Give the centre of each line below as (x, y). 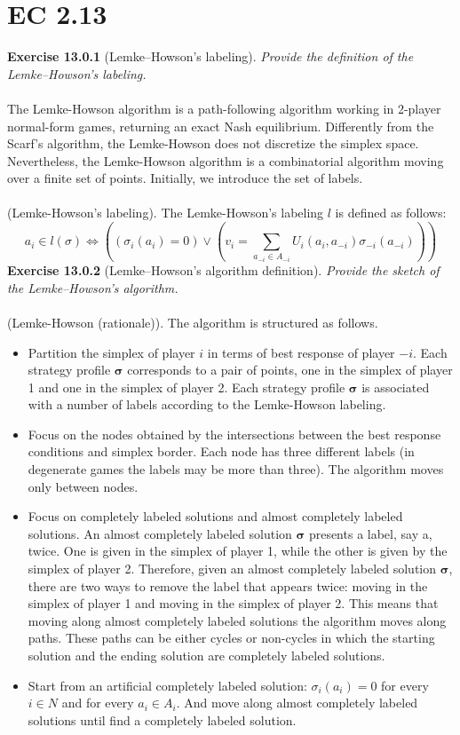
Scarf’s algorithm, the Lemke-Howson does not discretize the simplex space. (213, 143)
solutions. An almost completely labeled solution (160, 533)
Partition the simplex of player (111, 352)
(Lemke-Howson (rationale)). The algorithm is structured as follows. (193, 322)
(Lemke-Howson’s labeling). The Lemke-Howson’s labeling (166, 213)
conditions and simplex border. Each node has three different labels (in (221, 451)
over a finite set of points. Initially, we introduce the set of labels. (185, 178)
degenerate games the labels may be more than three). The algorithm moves (236, 469)
